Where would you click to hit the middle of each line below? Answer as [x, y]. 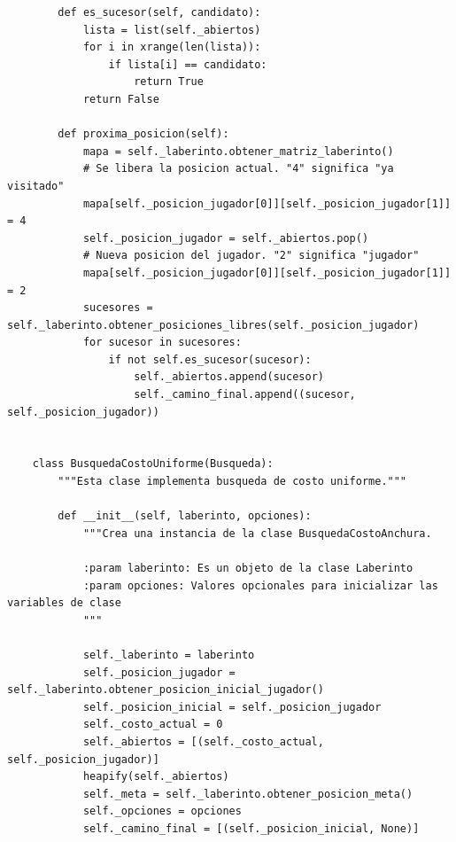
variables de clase [64, 603]
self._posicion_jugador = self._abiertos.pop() [226, 238]
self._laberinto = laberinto [169, 655]
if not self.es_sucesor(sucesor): [210, 359]
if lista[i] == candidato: [188, 64]
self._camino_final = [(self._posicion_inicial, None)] [251, 828]
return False [121, 99]
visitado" [36, 186]
